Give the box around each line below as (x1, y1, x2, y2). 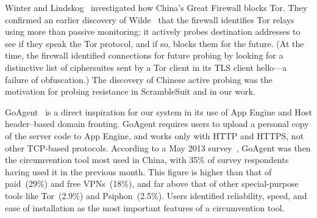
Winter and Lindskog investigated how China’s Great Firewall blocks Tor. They (5, 1, 308, 13)
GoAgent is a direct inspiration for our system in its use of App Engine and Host (5, 105, 312, 118)
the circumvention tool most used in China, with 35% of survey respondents (5, 153, 289, 166)
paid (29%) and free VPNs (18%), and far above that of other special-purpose (5, 177, 299, 190)
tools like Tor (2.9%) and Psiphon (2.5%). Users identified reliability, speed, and (5, 189, 307, 202)
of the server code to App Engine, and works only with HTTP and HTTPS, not (5, 129, 304, 142)
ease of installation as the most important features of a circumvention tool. (5, 201, 285, 214)
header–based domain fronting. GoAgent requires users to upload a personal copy (5, 117, 309, 130)
